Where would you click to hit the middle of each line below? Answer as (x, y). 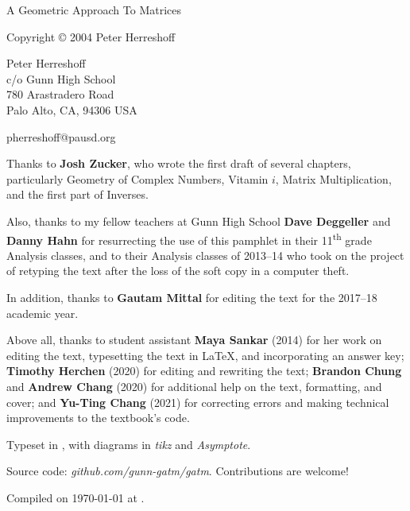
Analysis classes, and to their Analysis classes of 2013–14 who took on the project (205, 255)
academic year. (43, 313)
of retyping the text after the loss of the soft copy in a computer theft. (178, 271)
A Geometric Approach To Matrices (94, 10)
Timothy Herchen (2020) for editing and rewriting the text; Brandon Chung (204, 371)
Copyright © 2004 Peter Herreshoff (91, 36)
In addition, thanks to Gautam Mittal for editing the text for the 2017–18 (192, 297)
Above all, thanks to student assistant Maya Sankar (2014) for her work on (194, 340)
